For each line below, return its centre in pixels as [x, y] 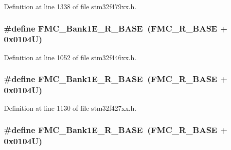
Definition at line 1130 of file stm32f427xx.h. [70, 108]
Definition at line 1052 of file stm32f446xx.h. [70, 57]
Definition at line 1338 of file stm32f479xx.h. [70, 6]
